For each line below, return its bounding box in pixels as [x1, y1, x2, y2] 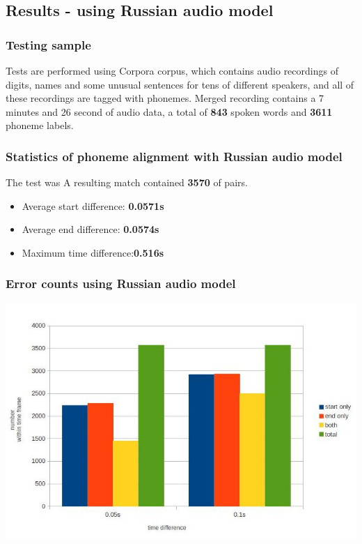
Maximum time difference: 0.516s [22, 245, 164, 259]
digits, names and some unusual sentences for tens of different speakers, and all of [6, 77, 354, 91]
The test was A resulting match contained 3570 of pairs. [6, 175, 248, 190]
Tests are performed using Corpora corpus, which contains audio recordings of [6, 63, 338, 77]
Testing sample [6, 36, 91, 53]
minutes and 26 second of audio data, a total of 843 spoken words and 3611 [6, 104, 333, 119]
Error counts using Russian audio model [6, 275, 236, 292]
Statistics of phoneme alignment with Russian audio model [6, 147, 343, 165]
